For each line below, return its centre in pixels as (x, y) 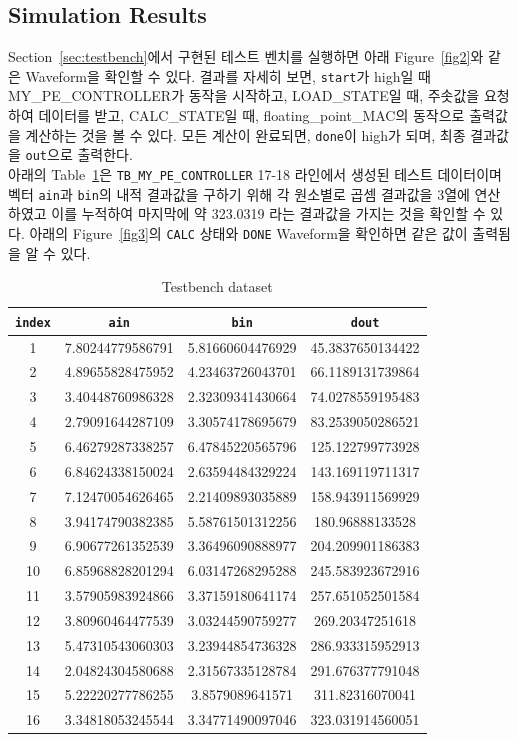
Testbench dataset (217, 286)
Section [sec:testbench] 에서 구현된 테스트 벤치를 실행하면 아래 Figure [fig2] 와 (246, 56)
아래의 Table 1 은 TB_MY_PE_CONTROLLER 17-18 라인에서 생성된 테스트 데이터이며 (255, 173)
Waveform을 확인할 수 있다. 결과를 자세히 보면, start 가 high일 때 (228, 75)
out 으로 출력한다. (79, 154)
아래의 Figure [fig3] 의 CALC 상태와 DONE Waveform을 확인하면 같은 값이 (248, 232)
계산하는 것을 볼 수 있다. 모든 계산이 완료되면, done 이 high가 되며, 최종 (245, 134)
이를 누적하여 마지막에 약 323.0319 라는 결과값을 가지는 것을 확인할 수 (268, 213)
